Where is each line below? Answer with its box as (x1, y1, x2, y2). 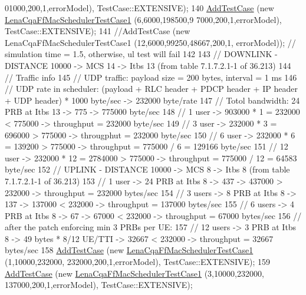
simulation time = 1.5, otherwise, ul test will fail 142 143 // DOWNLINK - (5, 48, 278, 60)
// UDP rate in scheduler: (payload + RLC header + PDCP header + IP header (5, 82, 298, 95)
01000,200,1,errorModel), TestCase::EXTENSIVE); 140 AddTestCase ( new (5, 2, 274, 14)
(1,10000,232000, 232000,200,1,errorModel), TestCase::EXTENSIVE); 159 (5, 256, 271, 268)
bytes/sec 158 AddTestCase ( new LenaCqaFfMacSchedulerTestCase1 (5, 244, 254, 256)
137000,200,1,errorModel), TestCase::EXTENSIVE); (5, 279, 193, 291)
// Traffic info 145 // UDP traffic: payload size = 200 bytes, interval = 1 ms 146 (5, 71, 297, 83)
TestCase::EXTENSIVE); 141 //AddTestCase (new (5, 25, 190, 37)
